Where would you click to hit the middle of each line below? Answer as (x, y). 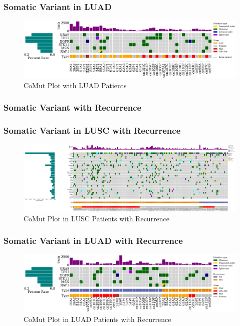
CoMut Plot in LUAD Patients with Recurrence (97, 319)
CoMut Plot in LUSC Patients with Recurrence (97, 218)
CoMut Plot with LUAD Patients (75, 85)
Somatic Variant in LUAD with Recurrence (93, 241)
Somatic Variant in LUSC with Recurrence (92, 130)
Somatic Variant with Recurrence (73, 107)
